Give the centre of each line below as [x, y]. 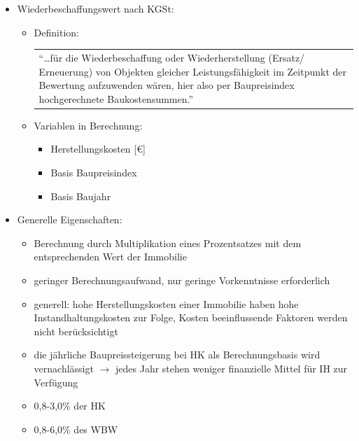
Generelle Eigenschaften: [70, 219]
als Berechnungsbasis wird [264, 355]
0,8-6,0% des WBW [76, 429]
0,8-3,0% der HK [70, 406]
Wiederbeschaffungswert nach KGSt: [96, 8]
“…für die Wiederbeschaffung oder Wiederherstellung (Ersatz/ [172, 57]
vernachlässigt [64, 368]
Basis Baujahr [81, 196]
